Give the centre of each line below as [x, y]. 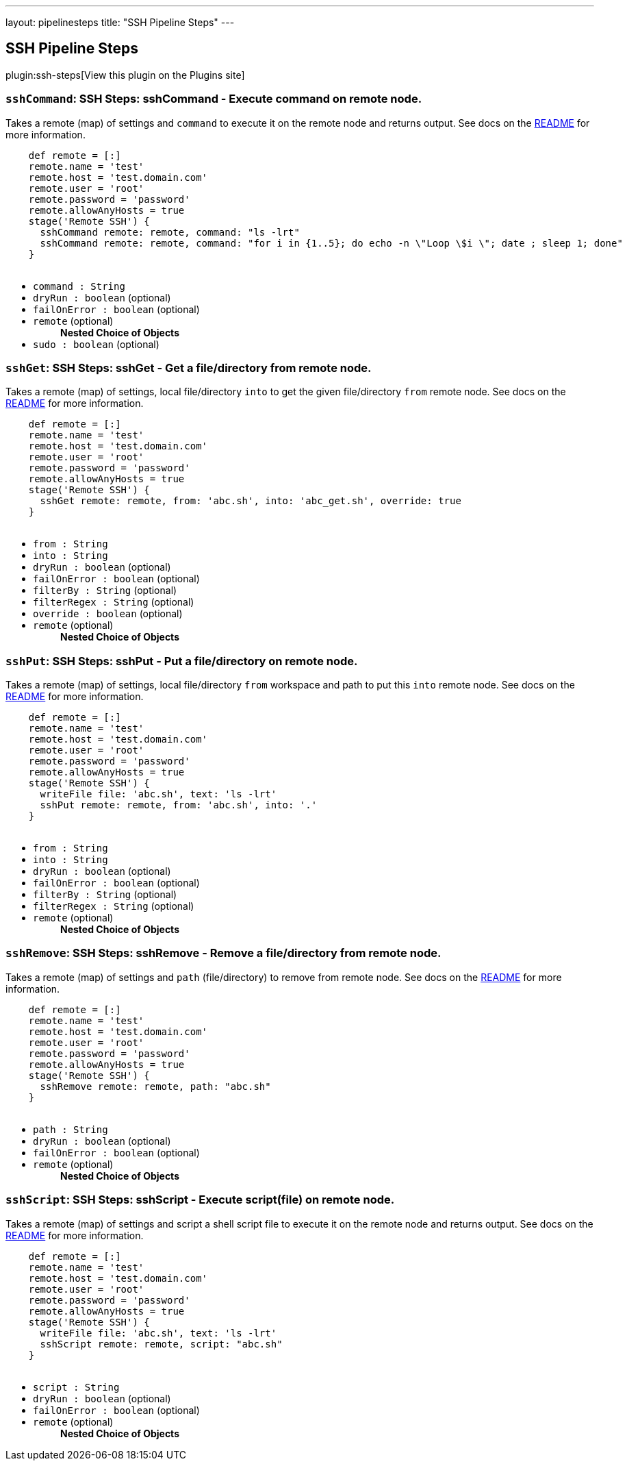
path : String [71, 1129]
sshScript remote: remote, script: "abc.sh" [161, 1344]
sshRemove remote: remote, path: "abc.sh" [155, 1086]
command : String [79, 286]
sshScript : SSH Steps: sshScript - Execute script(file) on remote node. [200, 1200]
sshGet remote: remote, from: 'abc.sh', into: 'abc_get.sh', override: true [251, 501]
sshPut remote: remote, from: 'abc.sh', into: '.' [179, 805]
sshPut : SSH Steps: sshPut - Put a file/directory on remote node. [182, 661]
